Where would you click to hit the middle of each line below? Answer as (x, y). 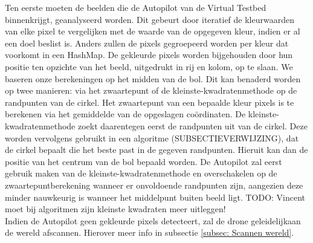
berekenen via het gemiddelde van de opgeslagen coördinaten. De (125, 114)
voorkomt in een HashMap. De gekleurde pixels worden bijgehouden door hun (149, 55)
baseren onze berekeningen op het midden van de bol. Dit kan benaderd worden (153, 78)
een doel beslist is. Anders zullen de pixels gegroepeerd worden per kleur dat (147, 43)
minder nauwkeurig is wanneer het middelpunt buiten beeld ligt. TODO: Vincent (155, 197)
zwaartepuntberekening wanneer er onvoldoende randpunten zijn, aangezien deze (154, 185)
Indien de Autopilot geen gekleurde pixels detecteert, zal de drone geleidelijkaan (153, 220)
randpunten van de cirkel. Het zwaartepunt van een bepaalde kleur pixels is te (150, 102)
